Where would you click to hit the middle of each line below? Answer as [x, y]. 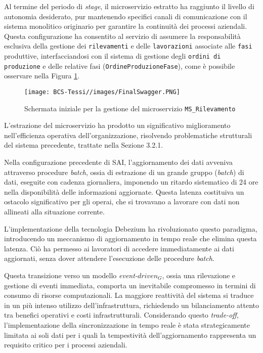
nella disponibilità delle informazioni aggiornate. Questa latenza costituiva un [124, 191]
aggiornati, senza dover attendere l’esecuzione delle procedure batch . [109, 258]
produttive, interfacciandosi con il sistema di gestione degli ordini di [113, 56]
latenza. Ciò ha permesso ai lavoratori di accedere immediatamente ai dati [119, 248]
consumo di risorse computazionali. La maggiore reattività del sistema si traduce [129, 295]
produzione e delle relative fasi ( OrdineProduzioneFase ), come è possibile [120, 65]
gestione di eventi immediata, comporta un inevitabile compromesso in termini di [130, 285]
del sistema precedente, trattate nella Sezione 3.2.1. [84, 145]
